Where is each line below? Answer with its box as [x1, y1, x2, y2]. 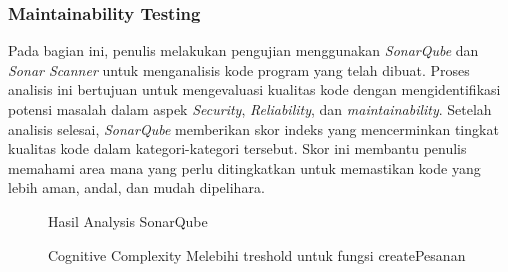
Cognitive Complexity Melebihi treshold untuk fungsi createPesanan [48, 244, 466, 265]
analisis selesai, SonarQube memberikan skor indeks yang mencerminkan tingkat [8, 118, 499, 139]
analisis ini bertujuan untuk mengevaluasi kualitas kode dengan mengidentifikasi [8, 79, 501, 100]
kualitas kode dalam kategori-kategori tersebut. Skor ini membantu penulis [8, 138, 467, 159]
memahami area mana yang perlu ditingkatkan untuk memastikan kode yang [8, 157, 481, 178]
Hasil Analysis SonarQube [48, 210, 208, 231]
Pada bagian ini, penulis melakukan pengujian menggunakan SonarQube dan [8, 40, 479, 61]
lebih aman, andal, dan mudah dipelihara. [8, 177, 265, 198]
